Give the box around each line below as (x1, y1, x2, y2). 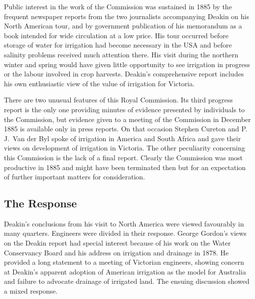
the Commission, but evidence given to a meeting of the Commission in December (4, 114, 251, 124)
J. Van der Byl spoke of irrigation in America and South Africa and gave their (4, 133, 241, 143)
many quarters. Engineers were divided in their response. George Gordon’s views (4, 228, 247, 238)
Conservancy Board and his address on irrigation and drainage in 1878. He (4, 247, 229, 257)
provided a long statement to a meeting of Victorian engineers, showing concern (4, 257, 244, 267)
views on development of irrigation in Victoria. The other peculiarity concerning (4, 143, 245, 153)
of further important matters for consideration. (4, 172, 145, 182)
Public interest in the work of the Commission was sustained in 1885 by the (4, 1, 232, 11)
